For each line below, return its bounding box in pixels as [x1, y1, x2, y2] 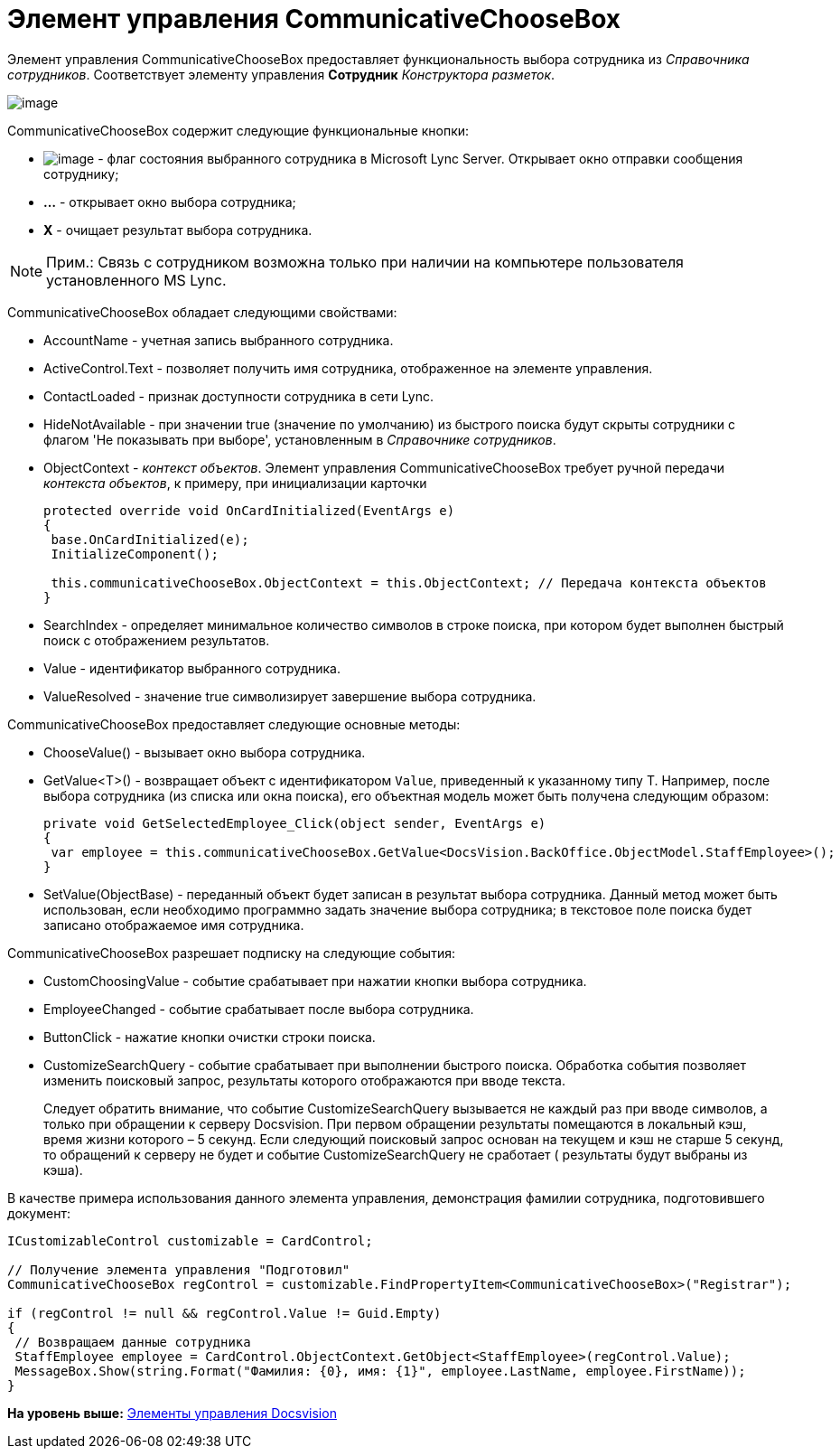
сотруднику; [43, 165, 119, 182]
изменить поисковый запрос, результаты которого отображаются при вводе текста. [43, 1072, 565, 1088]
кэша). [43, 1161, 83, 1178]
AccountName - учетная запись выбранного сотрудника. [43, 332, 394, 348]
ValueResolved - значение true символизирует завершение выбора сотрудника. [43, 688, 537, 704]
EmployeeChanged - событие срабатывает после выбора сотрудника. [43, 1000, 474, 1017]
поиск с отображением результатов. [43, 632, 270, 648]
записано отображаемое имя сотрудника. [43, 916, 304, 933]
